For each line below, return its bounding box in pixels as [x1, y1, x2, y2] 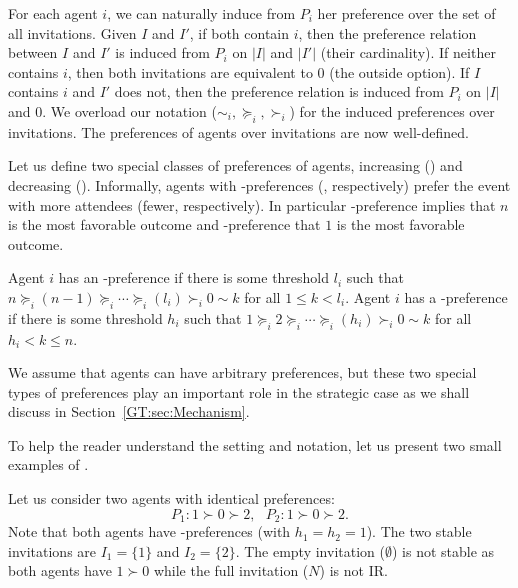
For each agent [8, 3, 98, 23]
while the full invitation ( [153, 560, 309, 581]
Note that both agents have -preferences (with [8, 521, 291, 542]
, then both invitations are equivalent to [67, 61, 313, 82]
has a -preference [404, 286, 508, 307]
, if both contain [189, 22, 290, 43]
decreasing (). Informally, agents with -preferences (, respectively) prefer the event [8, 174, 511, 195]
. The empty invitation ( [235, 540, 385, 561]
